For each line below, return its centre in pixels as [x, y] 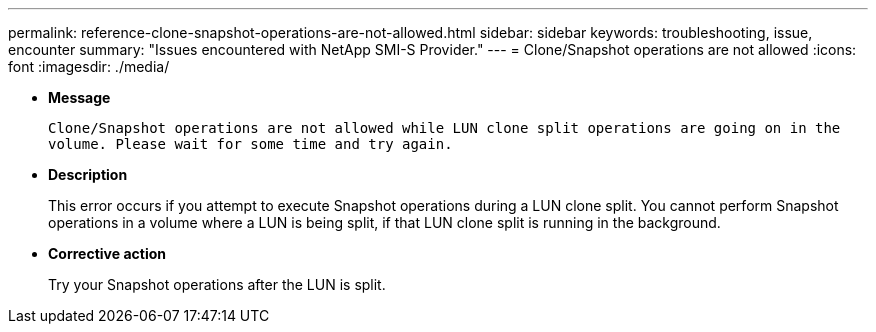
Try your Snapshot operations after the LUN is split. [217, 284]
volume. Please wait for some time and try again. [250, 144]
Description [88, 174]
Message [79, 97]
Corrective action [107, 253]
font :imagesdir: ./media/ [89, 66]
